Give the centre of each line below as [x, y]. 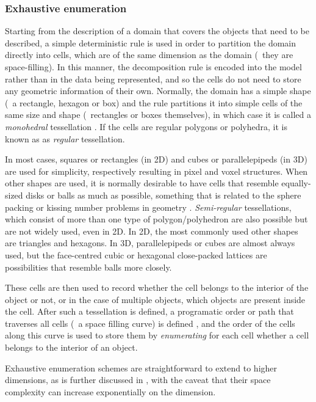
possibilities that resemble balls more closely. [88, 267]
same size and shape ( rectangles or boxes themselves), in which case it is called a [158, 115]
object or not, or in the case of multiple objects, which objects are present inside [155, 299]
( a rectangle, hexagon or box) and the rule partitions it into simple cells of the [154, 102]
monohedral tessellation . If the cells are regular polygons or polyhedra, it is [146, 126]
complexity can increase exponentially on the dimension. [110, 391]
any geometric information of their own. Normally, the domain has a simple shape [158, 91]
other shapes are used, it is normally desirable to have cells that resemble [142, 183]
